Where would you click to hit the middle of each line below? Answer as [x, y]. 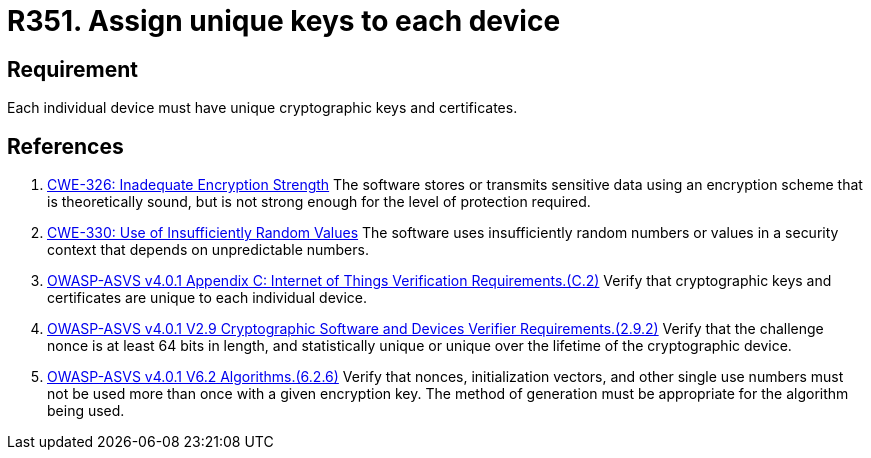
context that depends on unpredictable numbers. [208, 250]
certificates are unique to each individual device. [207, 298]
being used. [86, 411]
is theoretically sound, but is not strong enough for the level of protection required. [319, 202]
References [65, 146]
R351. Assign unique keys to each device [284, 21]
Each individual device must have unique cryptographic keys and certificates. [262, 108]
